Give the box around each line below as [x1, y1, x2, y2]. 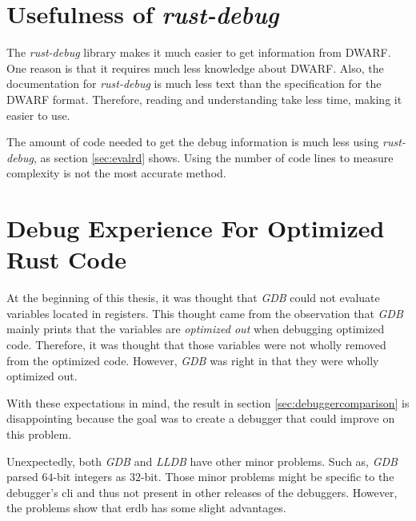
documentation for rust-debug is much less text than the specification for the [6, 75, 382, 92]
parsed [6, 468, 38, 485]
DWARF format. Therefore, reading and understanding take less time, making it [6, 90, 402, 107]
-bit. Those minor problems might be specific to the [140, 468, 394, 485]
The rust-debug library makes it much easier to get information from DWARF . [6, 44, 391, 61]
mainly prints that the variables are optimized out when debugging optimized [6, 320, 385, 337]
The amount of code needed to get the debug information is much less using [6, 133, 379, 150]
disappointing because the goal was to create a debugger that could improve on [6, 410, 395, 427]
